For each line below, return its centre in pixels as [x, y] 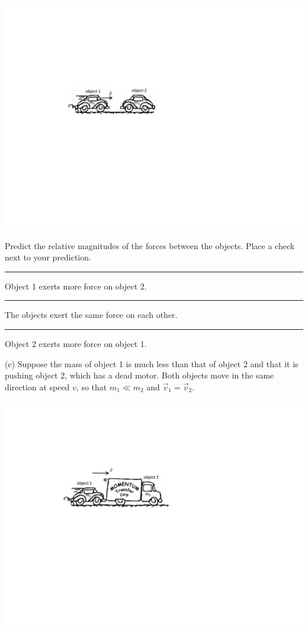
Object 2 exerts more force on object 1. [76, 343]
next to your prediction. [48, 257]
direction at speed [37, 386]
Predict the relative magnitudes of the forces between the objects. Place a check [150, 245]
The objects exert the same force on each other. [91, 315]
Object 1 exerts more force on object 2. [76, 286]
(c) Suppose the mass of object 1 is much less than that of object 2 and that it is [152, 363]
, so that [92, 386]
